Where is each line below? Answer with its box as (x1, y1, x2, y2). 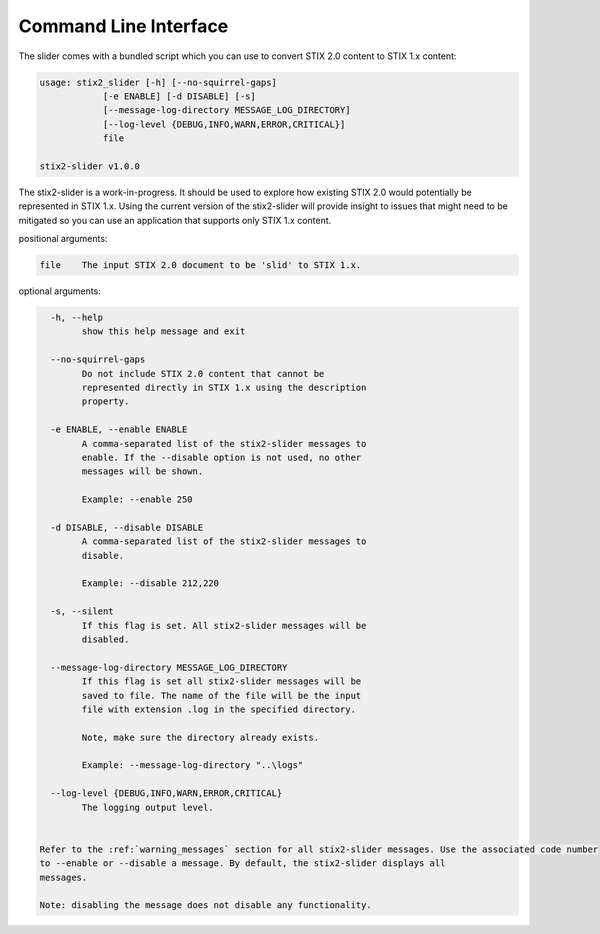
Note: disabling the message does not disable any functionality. (39, 900, 372, 911)
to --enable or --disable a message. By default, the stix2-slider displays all (39, 858, 446, 869)
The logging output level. (81, 801, 214, 813)
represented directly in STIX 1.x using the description (81, 381, 367, 393)
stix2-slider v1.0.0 (39, 160, 140, 172)
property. (81, 396, 130, 407)
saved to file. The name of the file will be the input (81, 690, 362, 701)
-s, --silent (50, 606, 114, 617)
